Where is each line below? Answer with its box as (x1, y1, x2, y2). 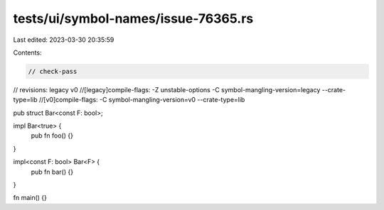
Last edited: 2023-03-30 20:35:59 (13, 35, 114, 44)
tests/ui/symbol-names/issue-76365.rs (13, 11, 254, 26)
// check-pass (28, 67, 78, 75)
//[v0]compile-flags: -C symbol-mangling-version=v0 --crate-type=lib (39, 96, 245, 104)
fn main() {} (13, 194, 48, 202)
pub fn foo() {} (31, 131, 74, 140)
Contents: (13, 48, 42, 57)
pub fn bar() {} (31, 167, 74, 176)
